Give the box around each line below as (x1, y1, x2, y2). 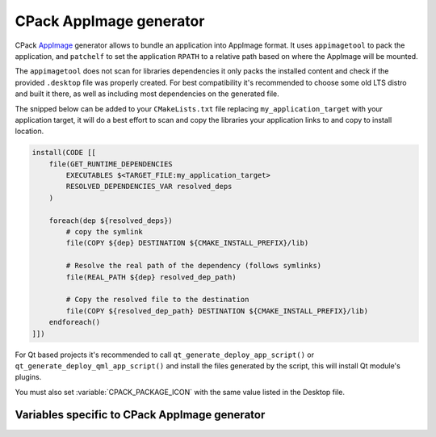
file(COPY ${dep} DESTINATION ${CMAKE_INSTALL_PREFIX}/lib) (65, 238, 309, 248)
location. (15, 126, 44, 137)
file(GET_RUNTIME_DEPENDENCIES (48, 159, 173, 169)
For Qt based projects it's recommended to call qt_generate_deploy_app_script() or (15, 350, 315, 359)
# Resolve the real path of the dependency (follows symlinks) (65, 261, 322, 271)
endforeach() (48, 317, 101, 327)
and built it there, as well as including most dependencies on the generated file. (15, 89, 279, 99)
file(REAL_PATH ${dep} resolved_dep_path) (65, 272, 237, 282)
